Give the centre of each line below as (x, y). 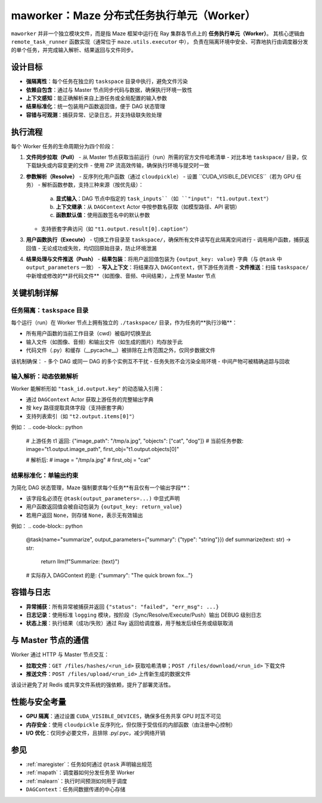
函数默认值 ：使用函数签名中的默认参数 (103, 215)
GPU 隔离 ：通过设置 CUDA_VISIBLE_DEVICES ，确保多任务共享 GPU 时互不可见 (124, 716)
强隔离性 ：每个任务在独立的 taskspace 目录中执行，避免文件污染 (107, 81)
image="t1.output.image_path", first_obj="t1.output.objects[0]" (103, 449)
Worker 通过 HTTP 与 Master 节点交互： (60, 655)
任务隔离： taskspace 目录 (50, 310)
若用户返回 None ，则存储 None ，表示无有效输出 (84, 515)
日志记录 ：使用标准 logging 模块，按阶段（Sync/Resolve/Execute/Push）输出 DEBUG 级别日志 (144, 615)
